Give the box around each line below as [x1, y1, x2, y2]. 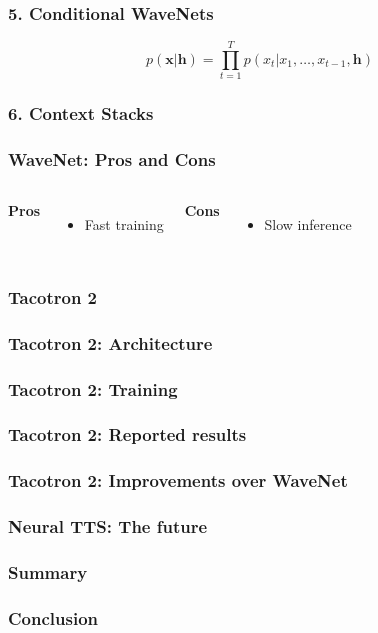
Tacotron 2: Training [8, 376, 178, 401]
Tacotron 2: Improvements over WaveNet [8, 468, 348, 493]
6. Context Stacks [8, 101, 154, 126]
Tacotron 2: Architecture [8, 330, 213, 355]
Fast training [84, 214, 164, 235]
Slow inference [264, 214, 352, 235]
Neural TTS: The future [8, 514, 208, 539]
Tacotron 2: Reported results [8, 422, 247, 447]
